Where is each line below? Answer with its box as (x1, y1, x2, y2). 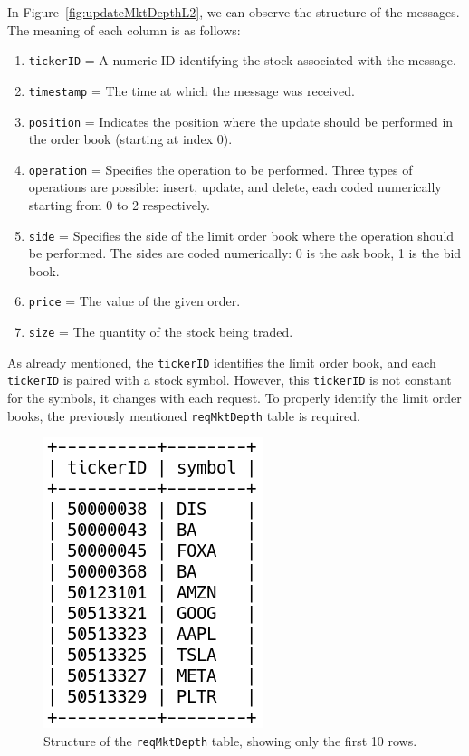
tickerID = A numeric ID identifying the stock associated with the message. (28, 51, 456, 70)
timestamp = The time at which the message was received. (28, 81, 355, 100)
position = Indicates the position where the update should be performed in (28, 111, 454, 130)
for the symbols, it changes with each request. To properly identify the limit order (7, 388, 462, 407)
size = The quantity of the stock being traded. (28, 322, 293, 341)
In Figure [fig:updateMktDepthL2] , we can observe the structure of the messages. (7, 3, 460, 21)
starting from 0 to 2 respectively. (28, 196, 210, 214)
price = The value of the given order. (28, 292, 241, 311)
